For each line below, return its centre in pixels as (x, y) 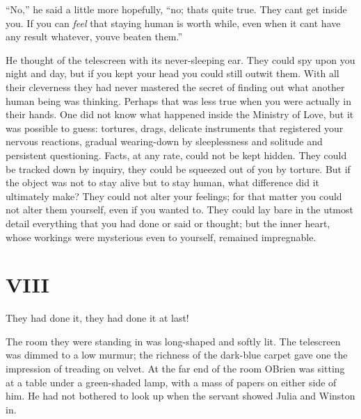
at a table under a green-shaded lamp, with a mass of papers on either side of (171, 382)
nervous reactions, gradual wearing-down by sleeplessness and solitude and (164, 141)
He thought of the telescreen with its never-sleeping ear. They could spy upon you (180, 59)
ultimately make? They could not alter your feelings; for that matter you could (174, 196)
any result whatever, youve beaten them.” (94, 36)
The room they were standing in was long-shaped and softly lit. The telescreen (173, 341)
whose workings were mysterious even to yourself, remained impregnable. (161, 237)
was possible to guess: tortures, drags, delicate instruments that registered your (175, 128)
